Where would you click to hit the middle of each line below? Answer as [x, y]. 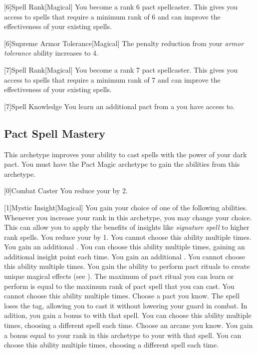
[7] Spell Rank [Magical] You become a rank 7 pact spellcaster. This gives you [121, 69]
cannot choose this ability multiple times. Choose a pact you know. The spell [122, 296]
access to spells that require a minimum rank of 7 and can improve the [112, 79]
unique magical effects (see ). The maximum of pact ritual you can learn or [119, 276]
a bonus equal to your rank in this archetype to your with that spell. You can [123, 335]
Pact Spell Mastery [55, 133]
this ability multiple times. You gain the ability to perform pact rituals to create [127, 266]
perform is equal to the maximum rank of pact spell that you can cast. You [119, 286]
